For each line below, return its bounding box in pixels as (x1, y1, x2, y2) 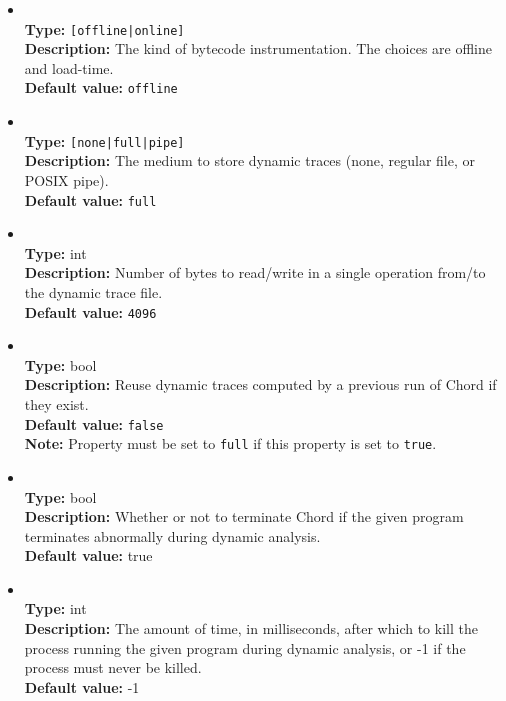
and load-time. (24, 57, 114, 78)
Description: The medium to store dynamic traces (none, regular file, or (24, 150, 475, 171)
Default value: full (24, 189, 157, 210)
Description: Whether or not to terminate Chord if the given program (24, 506, 464, 527)
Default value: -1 (24, 676, 140, 697)
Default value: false (24, 413, 164, 434)
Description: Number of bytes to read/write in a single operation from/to (24, 262, 486, 283)
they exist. (24, 394, 89, 414)
